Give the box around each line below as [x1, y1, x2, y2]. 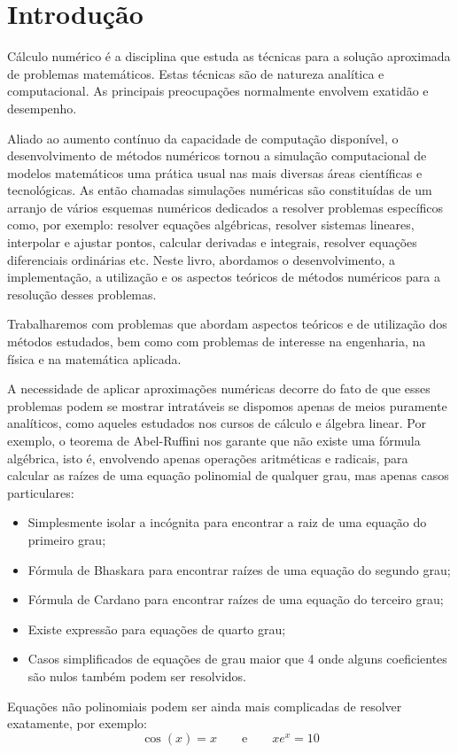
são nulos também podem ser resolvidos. [27, 666, 247, 685]
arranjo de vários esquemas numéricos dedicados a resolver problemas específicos [7, 198, 444, 216]
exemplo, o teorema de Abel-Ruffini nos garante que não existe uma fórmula [7, 431, 421, 449]
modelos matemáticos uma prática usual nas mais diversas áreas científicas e [7, 163, 423, 182]
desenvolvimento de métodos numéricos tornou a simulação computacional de [7, 146, 427, 165]
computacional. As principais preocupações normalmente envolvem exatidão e [7, 82, 429, 100]
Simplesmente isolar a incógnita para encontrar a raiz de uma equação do [27, 513, 427, 532]
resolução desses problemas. [7, 284, 157, 303]
